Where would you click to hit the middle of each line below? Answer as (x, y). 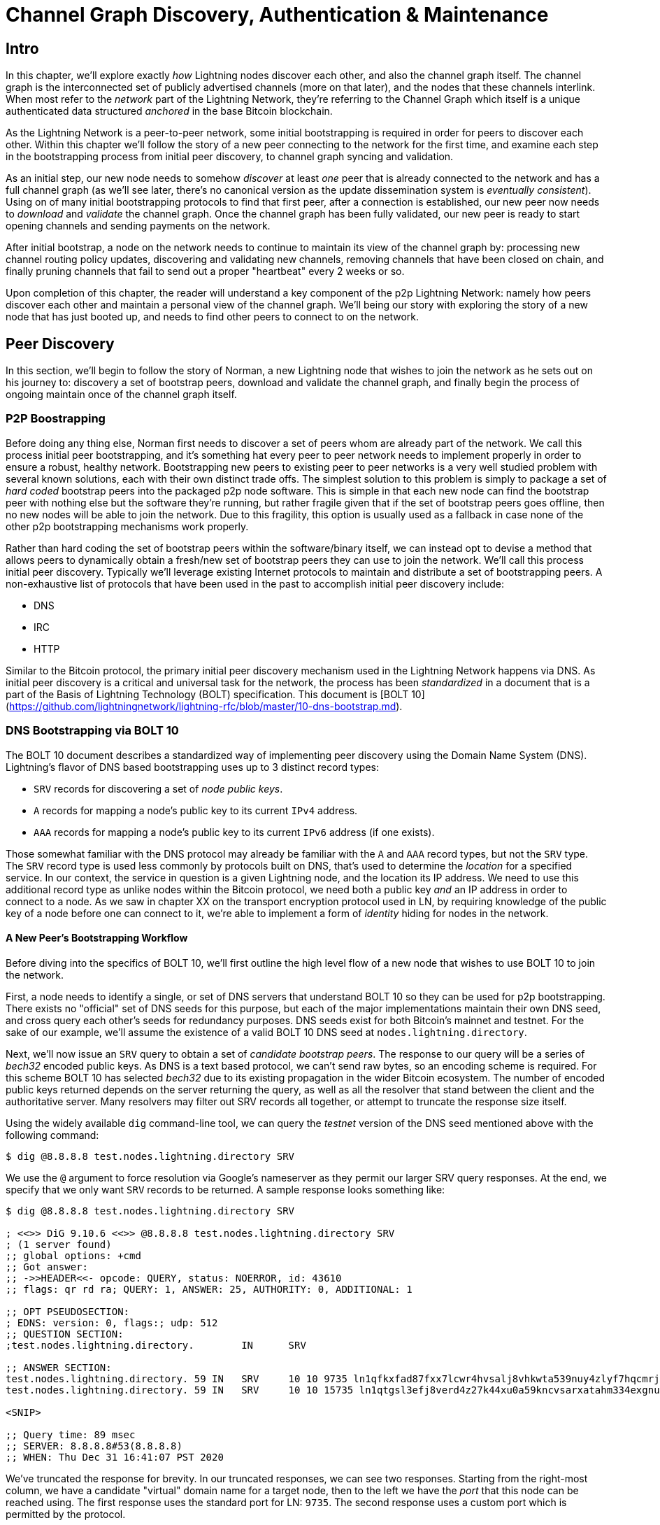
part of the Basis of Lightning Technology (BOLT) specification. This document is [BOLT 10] (215, 694)
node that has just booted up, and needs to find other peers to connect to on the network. (213, 317)
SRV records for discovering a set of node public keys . (158, 788)
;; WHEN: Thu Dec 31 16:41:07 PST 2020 (115, 1457)
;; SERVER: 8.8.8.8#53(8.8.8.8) (94, 1446)
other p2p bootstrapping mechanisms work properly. (127, 526)
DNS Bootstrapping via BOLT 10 (92, 731)
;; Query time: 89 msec (71, 1434)
